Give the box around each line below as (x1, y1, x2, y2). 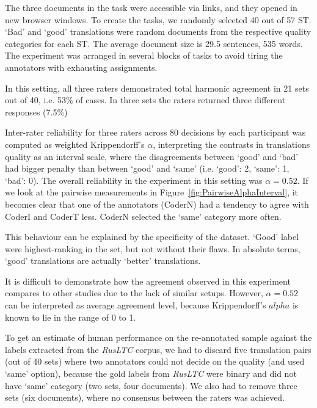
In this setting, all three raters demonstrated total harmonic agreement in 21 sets (5, 81, 309, 94)
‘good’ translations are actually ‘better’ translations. (5, 254, 201, 267)
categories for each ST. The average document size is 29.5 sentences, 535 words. (5, 37, 303, 49)
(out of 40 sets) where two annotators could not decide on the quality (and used (5, 355, 305, 368)
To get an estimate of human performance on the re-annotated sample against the (5, 331, 312, 344)
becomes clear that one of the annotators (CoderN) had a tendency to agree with (5, 197, 309, 210)
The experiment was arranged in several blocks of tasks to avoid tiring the (5, 49, 283, 62)
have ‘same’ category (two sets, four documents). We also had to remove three (5, 379, 297, 392)
